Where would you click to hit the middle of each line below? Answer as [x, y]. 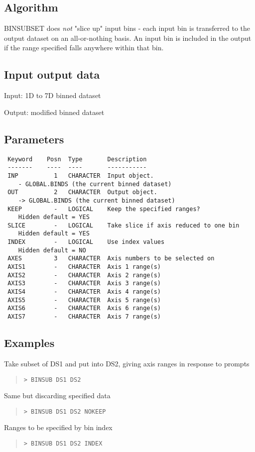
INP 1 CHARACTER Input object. [81, 175]
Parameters [34, 139]
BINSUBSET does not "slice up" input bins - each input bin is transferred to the [127, 28]
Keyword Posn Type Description [77, 159]
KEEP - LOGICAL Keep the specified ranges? [104, 209]
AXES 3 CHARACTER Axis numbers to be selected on [111, 259]
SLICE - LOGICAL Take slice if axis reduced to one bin [124, 225]
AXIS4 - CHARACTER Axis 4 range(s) [84, 292]
